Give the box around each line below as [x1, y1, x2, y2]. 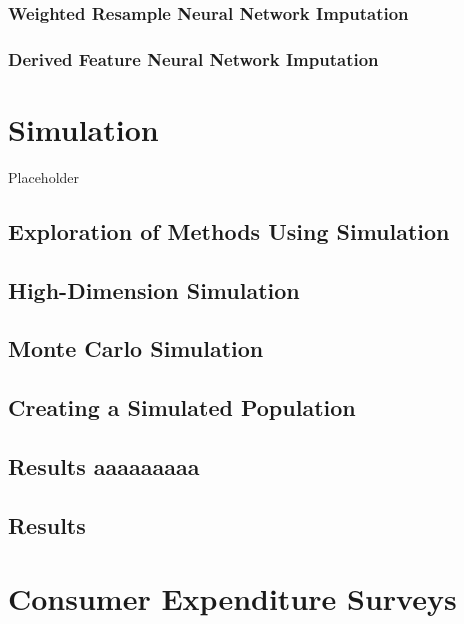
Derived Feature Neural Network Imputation [8, 46, 379, 71]
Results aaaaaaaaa [8, 450, 200, 481]
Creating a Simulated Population [8, 392, 356, 423]
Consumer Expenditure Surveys [8, 578, 457, 619]
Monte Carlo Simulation [8, 333, 264, 364]
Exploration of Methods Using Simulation [8, 215, 450, 246]
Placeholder [8, 166, 80, 187]
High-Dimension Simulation [8, 274, 300, 305]
